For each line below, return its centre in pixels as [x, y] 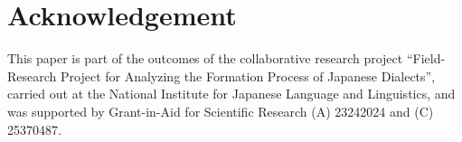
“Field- [426, 58]
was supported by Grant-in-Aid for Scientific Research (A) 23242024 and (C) [221, 111]
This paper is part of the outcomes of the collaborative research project [205, 58]
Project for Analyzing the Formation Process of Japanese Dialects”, [248, 76]
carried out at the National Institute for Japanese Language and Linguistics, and [231, 94]
